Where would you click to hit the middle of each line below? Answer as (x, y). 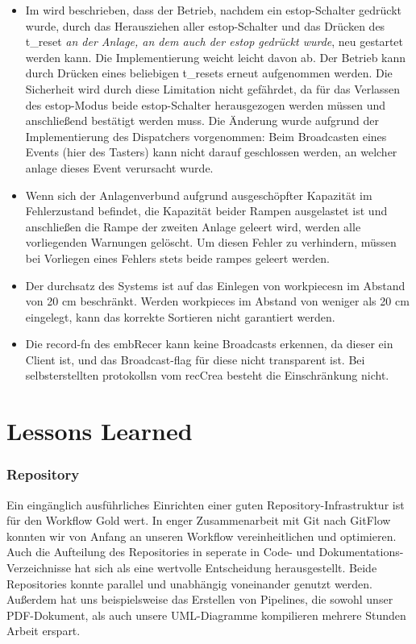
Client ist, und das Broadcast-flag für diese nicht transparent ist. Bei (195, 359)
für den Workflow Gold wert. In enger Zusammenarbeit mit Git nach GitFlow (199, 520)
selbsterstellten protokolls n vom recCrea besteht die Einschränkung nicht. (207, 375)
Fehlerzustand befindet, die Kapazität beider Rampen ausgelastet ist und (206, 211)
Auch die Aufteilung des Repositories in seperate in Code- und (161, 552)
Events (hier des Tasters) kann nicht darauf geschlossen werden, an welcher (211, 152)
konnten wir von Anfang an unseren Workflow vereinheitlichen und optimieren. (202, 536)
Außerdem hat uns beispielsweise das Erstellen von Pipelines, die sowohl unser (200, 599)
